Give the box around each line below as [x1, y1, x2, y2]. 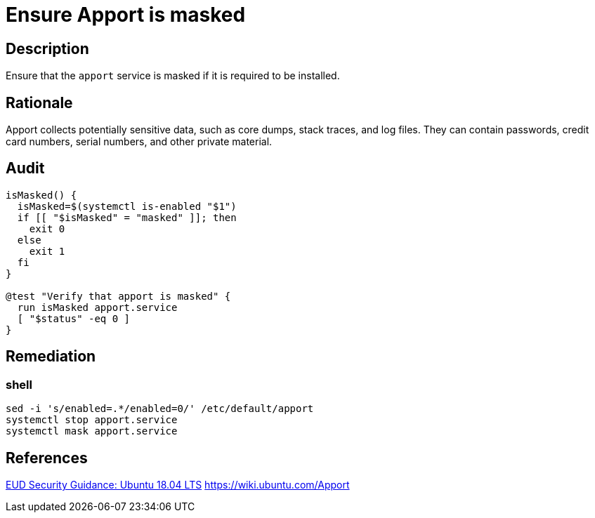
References [6, 449, 88, 467]
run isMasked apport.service [17, 301, 178, 313]
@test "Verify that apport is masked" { [6, 290, 231, 302]
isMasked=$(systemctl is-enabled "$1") [17, 200, 237, 212]
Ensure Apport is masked [6, 3, 246, 27]
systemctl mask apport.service [6, 425, 178, 437]
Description [6, 39, 89, 58]
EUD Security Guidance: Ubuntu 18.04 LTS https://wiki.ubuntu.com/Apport [6, 478, 350, 491]
